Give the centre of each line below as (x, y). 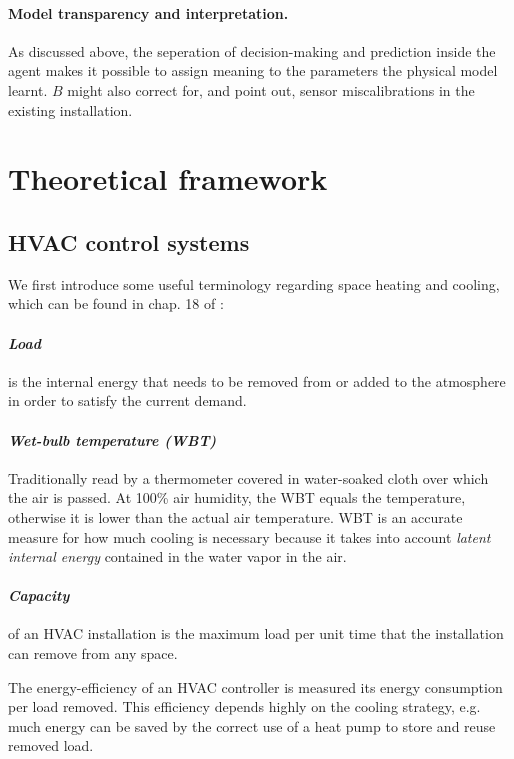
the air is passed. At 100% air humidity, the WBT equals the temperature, (237, 497)
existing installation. (70, 109)
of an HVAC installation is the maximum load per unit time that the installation (256, 633)
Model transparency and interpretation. (148, 12)
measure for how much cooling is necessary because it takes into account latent (249, 536)
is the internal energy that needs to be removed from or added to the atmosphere (257, 380)
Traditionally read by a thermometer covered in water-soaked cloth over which (248, 477)
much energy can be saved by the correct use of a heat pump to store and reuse (252, 725)
